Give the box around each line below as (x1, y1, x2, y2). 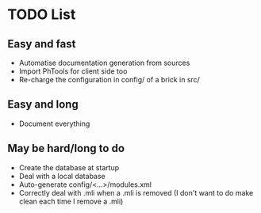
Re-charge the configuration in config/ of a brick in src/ (18, 75, 200, 84)
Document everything (18, 119, 90, 128)
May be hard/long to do (7, 142, 125, 155)
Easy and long (7, 97, 79, 112)
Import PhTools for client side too (18, 67, 128, 76)
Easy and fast (7, 37, 76, 51)
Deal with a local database (18, 171, 106, 181)
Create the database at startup (18, 162, 120, 172)
